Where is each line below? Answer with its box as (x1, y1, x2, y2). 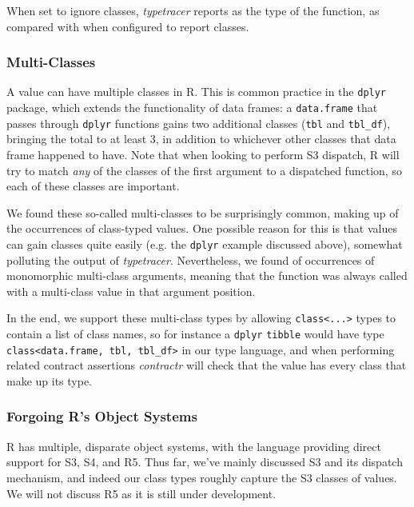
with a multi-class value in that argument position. (6, 282, 256, 299)
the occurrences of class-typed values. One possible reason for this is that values (6, 220, 397, 237)
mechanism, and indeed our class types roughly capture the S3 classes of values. (6, 469, 397, 485)
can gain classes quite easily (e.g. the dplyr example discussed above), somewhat (6, 235, 403, 252)
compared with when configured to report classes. (6, 18, 249, 34)
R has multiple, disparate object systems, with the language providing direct (6, 437, 381, 454)
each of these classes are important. (6, 178, 180, 194)
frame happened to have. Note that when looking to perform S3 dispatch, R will (6, 146, 400, 162)
